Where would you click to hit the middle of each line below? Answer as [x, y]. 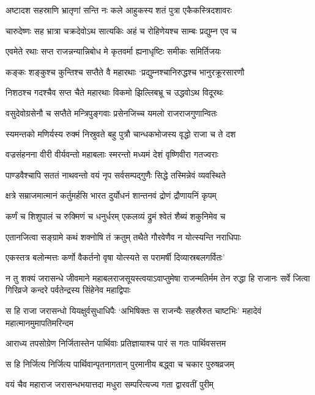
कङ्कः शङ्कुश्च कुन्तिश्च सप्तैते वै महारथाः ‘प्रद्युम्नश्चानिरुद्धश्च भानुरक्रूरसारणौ [125, 71]
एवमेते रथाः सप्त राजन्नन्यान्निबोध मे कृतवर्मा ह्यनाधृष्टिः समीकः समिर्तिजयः [113, 51]
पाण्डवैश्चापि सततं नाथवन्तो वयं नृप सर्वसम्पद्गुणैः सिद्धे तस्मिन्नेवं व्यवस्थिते [116, 174]
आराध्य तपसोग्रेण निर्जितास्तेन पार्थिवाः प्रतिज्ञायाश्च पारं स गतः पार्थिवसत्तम [116, 343]
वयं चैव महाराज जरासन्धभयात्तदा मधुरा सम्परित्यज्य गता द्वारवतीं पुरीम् [110, 384]
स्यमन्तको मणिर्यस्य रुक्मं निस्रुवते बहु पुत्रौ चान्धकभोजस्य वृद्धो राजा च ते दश [121, 133]
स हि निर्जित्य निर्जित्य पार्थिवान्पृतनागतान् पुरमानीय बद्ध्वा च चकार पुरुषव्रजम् [120, 363]
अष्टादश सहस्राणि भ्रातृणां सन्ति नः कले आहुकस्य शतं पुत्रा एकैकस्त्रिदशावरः [119, 10]
